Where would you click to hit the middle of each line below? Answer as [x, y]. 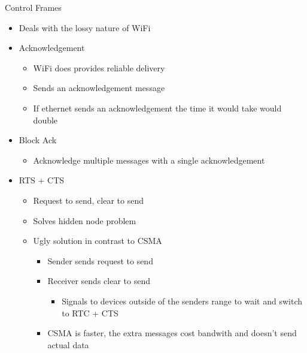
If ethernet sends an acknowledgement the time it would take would [157, 108]
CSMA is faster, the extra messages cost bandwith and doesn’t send [172, 333]
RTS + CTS [42, 180]
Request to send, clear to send [88, 200]
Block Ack [38, 140]
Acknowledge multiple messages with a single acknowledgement [149, 160]
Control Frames [33, 7]
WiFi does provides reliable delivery [99, 67]
